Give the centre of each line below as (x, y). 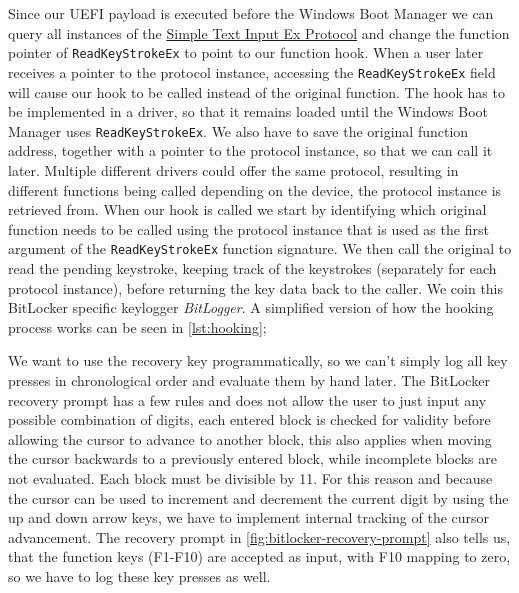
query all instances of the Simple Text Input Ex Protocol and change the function (259, 32)
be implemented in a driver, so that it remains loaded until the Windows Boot (248, 111)
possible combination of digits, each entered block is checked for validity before (249, 419)
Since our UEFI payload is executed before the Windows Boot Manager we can (251, 13)
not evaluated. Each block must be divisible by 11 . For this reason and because (250, 477)
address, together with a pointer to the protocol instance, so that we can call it (250, 150)
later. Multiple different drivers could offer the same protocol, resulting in (233, 169)
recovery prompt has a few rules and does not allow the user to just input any (247, 399)
